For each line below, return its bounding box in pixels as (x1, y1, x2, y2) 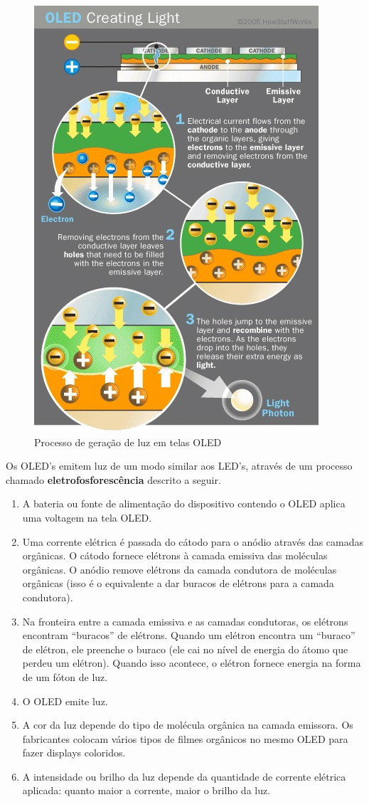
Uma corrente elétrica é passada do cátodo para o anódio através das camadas (22, 534, 364, 549)
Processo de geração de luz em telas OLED (34, 434, 222, 449)
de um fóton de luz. (22, 669, 108, 684)
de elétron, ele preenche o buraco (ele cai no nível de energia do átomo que (22, 641, 348, 656)
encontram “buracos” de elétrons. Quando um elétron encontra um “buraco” (22, 628, 355, 643)
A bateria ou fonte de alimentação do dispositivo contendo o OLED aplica (22, 496, 346, 511)
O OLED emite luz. (22, 693, 108, 708)
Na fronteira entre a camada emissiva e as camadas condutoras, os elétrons (22, 613, 348, 628)
